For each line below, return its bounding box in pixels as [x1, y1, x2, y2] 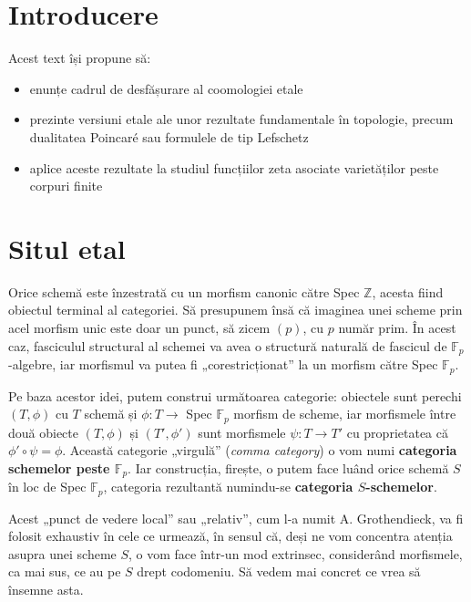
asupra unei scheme [8, 544, 117, 563]
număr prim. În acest [338, 318, 456, 337]
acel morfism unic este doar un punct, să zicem [8, 318, 271, 337]
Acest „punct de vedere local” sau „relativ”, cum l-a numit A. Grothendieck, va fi [8, 508, 464, 527]
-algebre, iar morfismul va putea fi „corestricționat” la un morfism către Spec [8, 355, 438, 374]
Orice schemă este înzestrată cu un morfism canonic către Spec [8, 282, 360, 301]
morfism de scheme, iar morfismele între [233, 404, 456, 423]
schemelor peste [8, 458, 110, 477]
